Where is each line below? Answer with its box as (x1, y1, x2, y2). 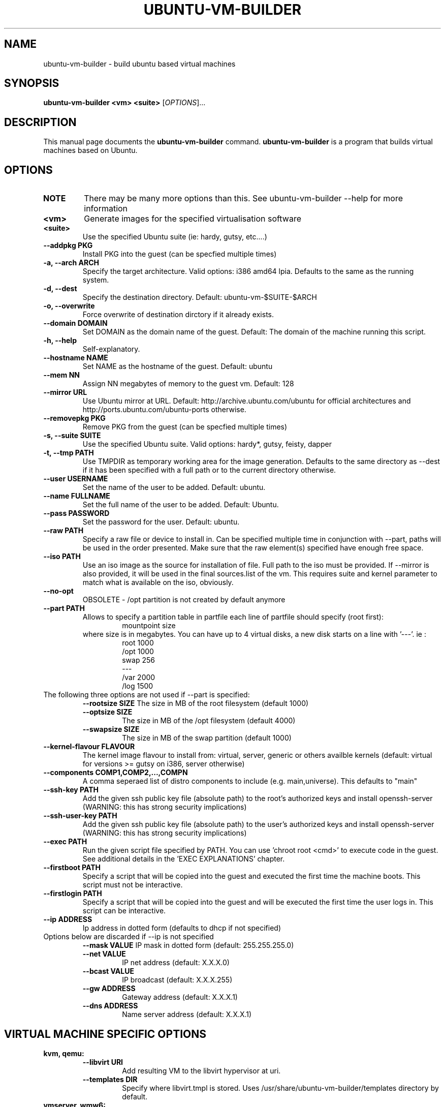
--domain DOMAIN (43, 319, 108, 328)
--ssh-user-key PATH (43, 811, 117, 820)
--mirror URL (43, 388, 87, 397)
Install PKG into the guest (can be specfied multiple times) (82, 250, 277, 259)
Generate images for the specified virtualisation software (84, 213, 301, 224)
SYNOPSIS (4, 77, 59, 90)
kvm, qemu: (43, 1049, 84, 1058)
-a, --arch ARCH (43, 258, 99, 267)
